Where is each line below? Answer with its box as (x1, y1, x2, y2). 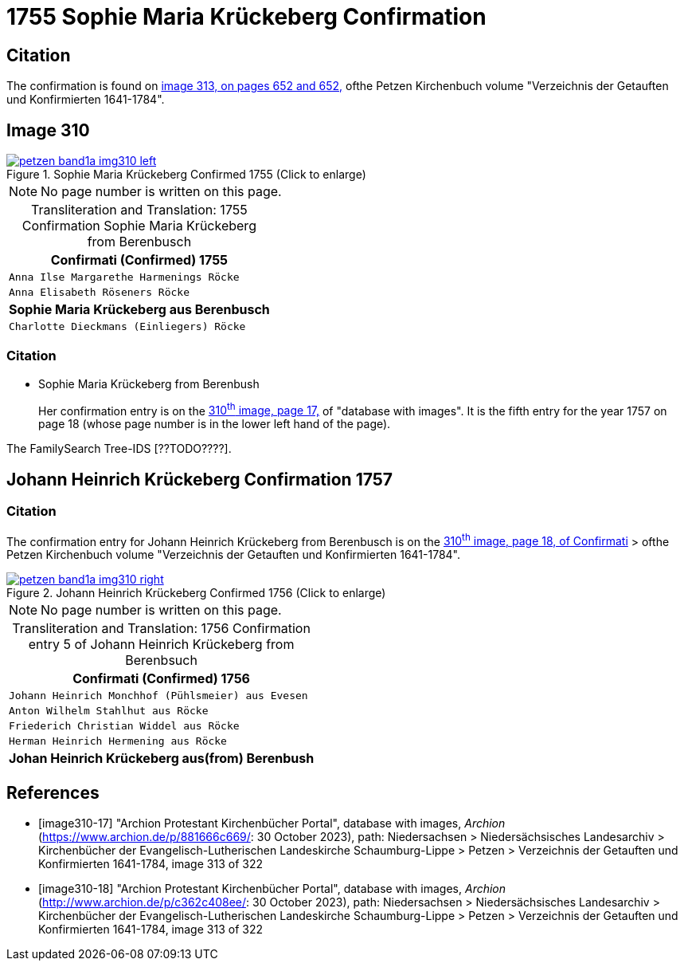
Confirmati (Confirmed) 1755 (50, 252, 229, 269)
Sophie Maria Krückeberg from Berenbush (38, 376, 260, 391)
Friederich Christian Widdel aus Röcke (9, 720, 240, 733)
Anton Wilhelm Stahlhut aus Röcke (9, 705, 209, 717)
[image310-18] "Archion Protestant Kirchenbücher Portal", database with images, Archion (38, 882, 506, 896)
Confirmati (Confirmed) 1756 (72, 670, 250, 687)
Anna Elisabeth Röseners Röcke (9, 286, 190, 299)
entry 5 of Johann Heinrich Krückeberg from (28, 636, 295, 653)
